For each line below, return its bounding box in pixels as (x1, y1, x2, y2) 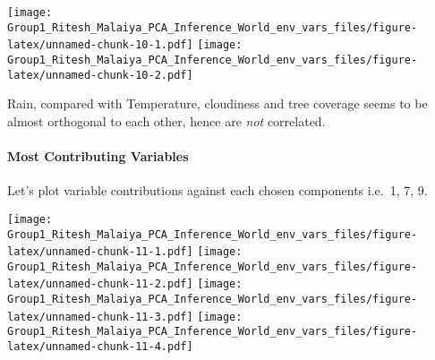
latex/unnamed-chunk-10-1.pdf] (7, 39, 193, 52)
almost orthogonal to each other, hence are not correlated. (7, 111, 326, 130)
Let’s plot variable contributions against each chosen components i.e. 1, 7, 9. (7, 181, 428, 200)
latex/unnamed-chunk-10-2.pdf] (7, 68, 193, 81)
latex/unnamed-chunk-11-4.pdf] (7, 340, 193, 354)
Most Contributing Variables (7, 147, 189, 166)
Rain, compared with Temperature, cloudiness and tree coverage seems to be (7, 94, 428, 113)
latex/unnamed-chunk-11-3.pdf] (7, 310, 193, 323)
